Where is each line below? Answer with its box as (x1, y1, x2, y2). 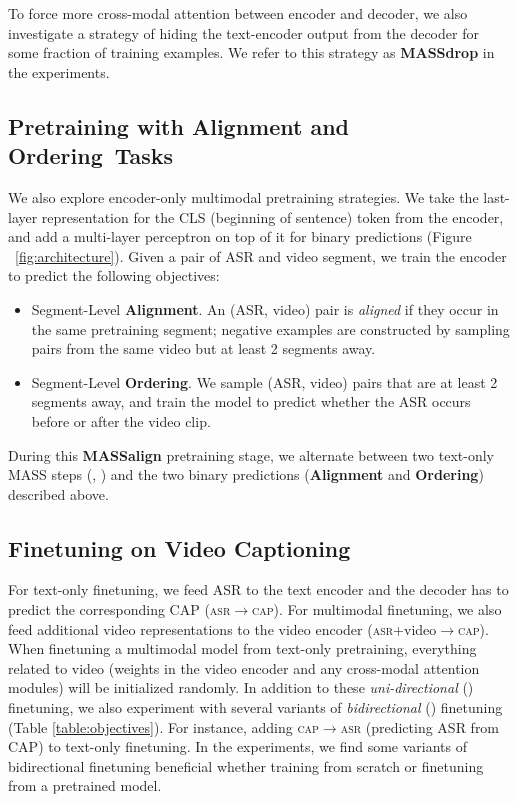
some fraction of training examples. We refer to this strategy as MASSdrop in (8, 42, 495, 63)
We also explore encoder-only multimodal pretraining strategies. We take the (8, 186, 479, 207)
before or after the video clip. (31, 410, 211, 431)
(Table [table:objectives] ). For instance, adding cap (8, 716, 319, 737)
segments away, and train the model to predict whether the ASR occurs (31, 391, 471, 412)
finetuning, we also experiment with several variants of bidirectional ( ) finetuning (8, 697, 503, 718)
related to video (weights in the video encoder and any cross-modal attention (8, 657, 480, 678)
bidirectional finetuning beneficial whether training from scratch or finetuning (8, 755, 484, 776)
